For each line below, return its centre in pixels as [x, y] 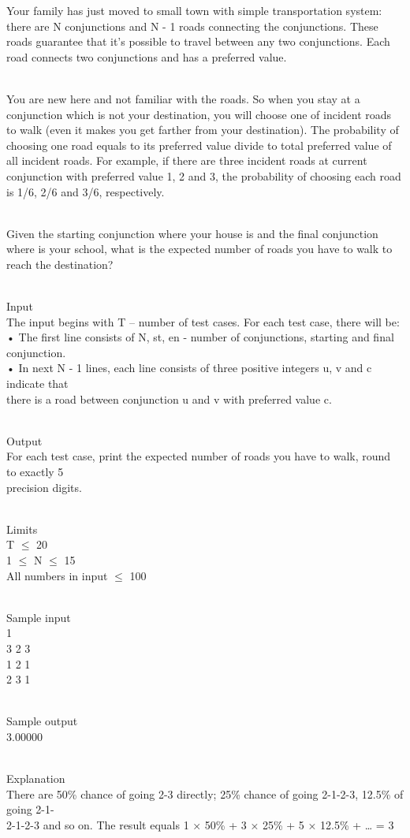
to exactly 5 [35, 472]
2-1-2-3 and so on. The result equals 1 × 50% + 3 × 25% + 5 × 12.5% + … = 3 [200, 824]
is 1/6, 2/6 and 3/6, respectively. [86, 191]
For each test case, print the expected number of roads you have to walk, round [199, 456]
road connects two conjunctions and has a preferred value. [147, 56]
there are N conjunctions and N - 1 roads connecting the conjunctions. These [192, 26]
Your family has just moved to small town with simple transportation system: [194, 10]
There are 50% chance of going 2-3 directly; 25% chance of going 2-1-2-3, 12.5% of [205, 793]
